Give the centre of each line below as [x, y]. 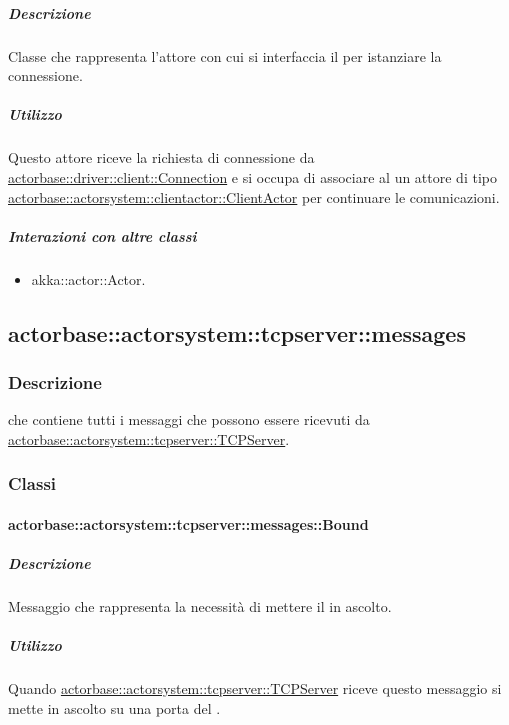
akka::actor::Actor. [88, 278]
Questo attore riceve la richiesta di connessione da [161, 157]
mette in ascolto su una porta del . [114, 707]
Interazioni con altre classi [102, 235]
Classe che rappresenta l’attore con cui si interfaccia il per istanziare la [225, 55]
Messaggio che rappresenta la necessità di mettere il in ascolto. [200, 606]
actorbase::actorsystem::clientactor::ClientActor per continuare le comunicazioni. [254, 196]
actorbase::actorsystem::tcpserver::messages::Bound [188, 523]
